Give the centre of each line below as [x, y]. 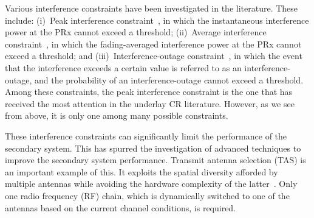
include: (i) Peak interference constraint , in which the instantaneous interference [157, 20]
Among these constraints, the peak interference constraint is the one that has [149, 92]
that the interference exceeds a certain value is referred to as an [123, 67]
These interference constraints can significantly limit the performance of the [146, 135]
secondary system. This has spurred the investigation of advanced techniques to [153, 148]
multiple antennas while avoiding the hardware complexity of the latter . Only [151, 184]
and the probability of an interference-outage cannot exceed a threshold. [169, 79]
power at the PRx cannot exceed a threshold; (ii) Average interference [136, 32]
